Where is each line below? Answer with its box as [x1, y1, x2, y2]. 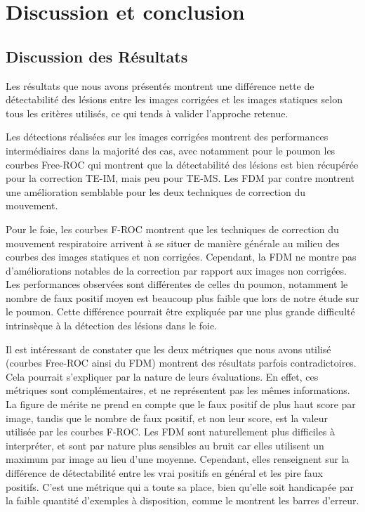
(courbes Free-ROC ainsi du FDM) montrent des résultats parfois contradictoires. [6, 355, 357, 370]
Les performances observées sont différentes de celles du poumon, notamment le [6, 277, 348, 291]
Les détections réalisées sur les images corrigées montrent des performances [6, 129, 328, 144]
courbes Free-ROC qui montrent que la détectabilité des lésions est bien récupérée [6, 157, 359, 171]
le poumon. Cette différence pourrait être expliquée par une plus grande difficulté [6, 304, 355, 319]
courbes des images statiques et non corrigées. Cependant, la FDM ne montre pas [6, 249, 357, 264]
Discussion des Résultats [6, 45, 188, 67]
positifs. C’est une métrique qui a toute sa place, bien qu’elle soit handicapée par [6, 479, 354, 494]
